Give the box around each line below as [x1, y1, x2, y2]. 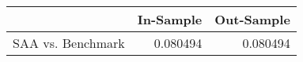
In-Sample [137, 10, 203, 28]
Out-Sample [214, 10, 290, 28]
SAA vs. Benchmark [13, 34, 125, 52]
